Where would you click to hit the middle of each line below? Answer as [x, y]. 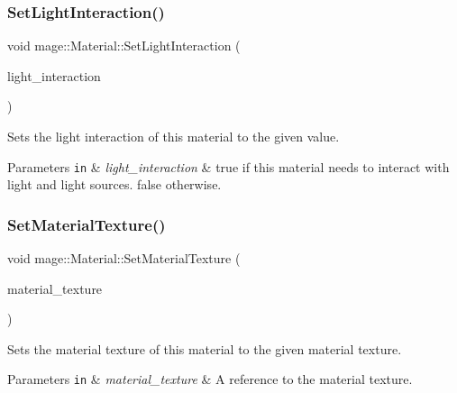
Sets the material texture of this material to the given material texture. [205, 348]
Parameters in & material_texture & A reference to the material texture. [210, 379]
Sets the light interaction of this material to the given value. [174, 136]
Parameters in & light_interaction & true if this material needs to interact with [228, 166]
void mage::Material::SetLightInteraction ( [124, 46]
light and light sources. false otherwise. [114, 184]
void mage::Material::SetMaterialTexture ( [124, 258]
